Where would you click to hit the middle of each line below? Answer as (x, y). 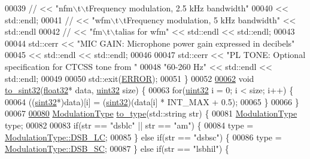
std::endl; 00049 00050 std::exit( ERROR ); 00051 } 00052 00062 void (130, 78)
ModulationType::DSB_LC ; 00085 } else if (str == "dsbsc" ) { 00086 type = (143, 137)
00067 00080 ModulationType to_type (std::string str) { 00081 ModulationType (151, 113)
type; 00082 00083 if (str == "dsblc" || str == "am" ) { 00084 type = (129, 125)
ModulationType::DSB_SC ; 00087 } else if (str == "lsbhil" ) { (117, 149)
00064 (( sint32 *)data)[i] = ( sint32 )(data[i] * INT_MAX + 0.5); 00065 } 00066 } (152, 101)
